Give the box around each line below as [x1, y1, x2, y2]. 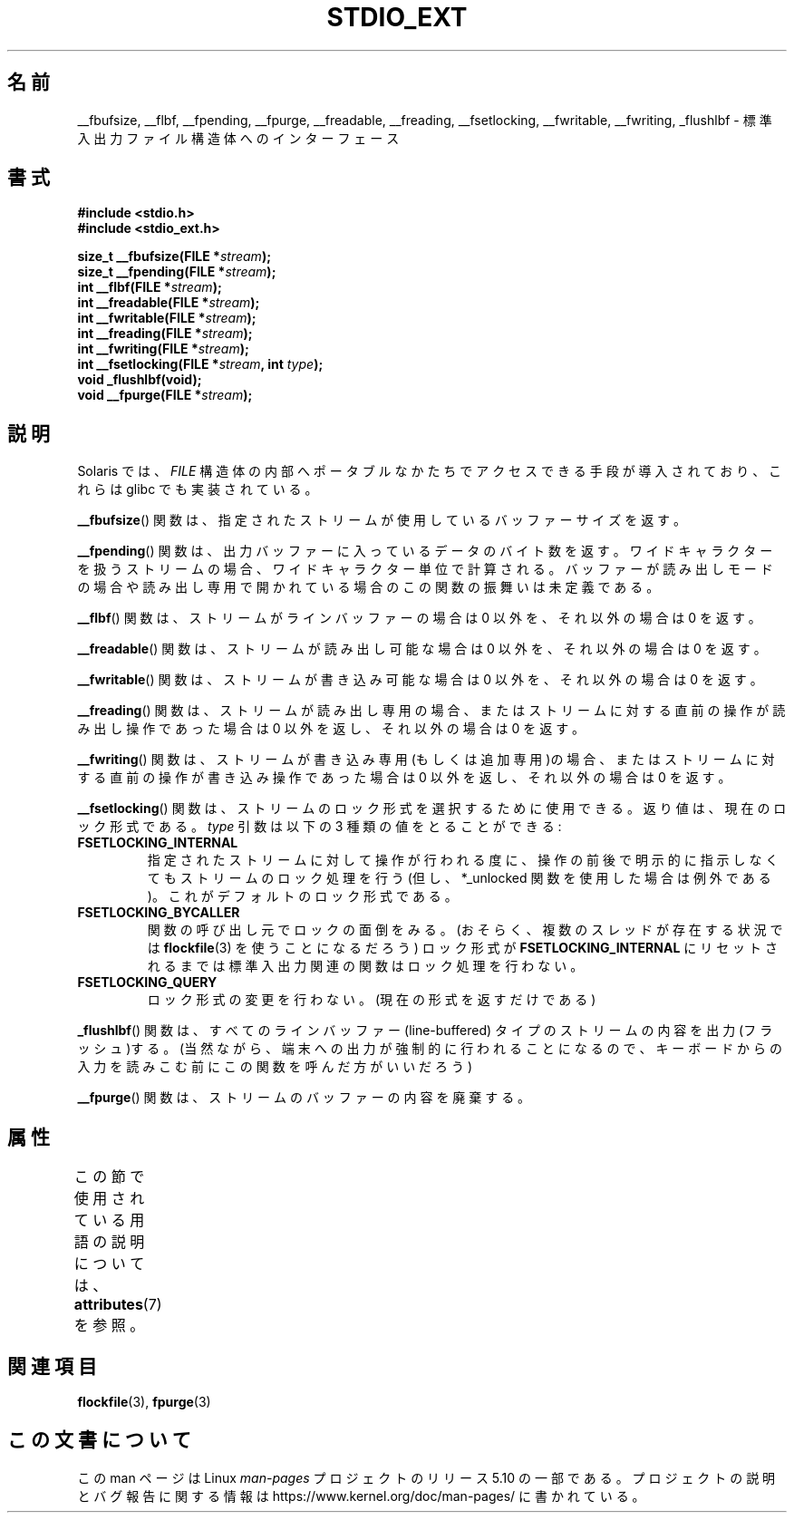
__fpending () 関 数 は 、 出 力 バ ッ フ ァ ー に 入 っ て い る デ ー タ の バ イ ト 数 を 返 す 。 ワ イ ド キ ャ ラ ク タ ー [77, 543, 773, 559]
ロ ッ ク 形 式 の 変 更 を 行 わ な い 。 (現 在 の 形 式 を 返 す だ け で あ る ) [147, 992, 596, 1008]
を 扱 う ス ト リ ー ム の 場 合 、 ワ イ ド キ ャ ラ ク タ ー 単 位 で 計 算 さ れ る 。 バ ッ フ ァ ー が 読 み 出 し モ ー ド [77, 561, 773, 577]
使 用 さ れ [73, 1189, 145, 1208]
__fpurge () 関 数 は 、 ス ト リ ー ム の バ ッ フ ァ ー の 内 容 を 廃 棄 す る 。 [77, 1089, 531, 1106]
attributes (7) [73, 1295, 162, 1314]
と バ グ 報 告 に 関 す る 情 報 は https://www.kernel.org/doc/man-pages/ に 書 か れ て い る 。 [77, 1487, 645, 1504]
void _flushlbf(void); [77, 372, 202, 388]
